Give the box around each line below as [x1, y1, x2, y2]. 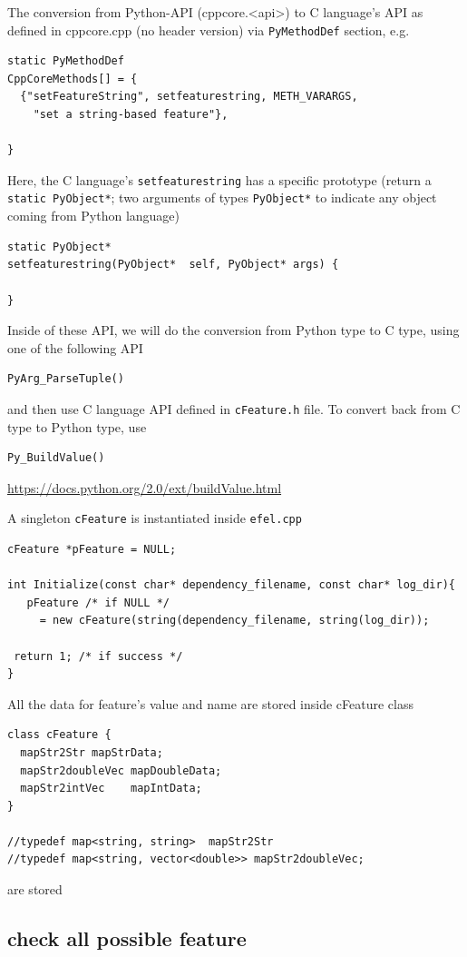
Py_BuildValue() [7, 451, 105, 465]
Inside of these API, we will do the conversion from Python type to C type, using [7, 321, 460, 340]
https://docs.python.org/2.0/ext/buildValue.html [7, 478, 282, 497]
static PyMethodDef [7, 54, 124, 68]
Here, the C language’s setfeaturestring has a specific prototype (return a [7, 170, 432, 189]
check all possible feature [7, 924, 247, 952]
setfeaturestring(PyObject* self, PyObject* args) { [7, 258, 339, 271]
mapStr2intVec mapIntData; [20, 782, 202, 795]
